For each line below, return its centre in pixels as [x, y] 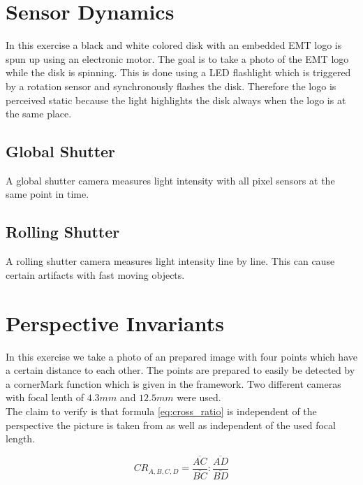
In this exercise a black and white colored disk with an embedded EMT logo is [174, 45]
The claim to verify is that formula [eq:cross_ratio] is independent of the [161, 411]
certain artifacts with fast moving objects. [95, 274]
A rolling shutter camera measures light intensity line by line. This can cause [170, 261]
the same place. [39, 114]
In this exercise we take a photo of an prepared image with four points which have [181, 356]
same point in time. [47, 194]
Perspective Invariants [115, 323]
